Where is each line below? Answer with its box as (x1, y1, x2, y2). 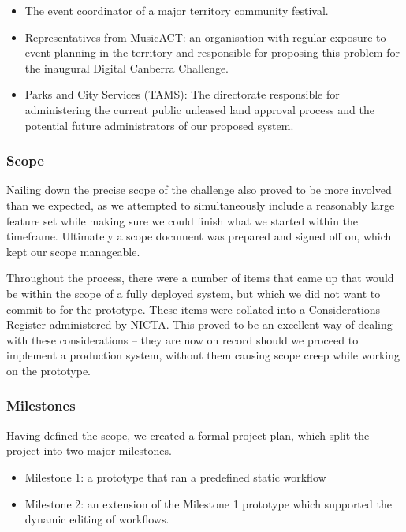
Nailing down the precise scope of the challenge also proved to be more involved (6, 181, 392, 198)
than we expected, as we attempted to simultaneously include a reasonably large (6, 196, 395, 213)
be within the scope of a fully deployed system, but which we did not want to (6, 285, 381, 301)
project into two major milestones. (6, 442, 172, 459)
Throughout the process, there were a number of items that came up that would (6, 270, 394, 286)
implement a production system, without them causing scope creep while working (6, 347, 400, 363)
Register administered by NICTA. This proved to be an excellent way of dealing (6, 316, 393, 333)
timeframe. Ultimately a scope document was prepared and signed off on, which (6, 228, 392, 244)
